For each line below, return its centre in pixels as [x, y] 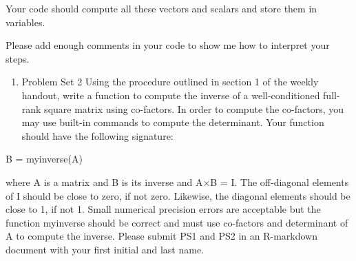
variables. [25, 22]
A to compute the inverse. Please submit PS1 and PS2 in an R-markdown [161, 236]
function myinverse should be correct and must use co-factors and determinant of [177, 222]
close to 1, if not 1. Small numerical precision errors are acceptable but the [163, 209]
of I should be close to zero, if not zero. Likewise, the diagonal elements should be [178, 195]
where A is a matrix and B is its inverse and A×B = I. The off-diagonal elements [177, 181]
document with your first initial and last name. [105, 249]
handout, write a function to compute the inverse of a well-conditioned [171, 95]
